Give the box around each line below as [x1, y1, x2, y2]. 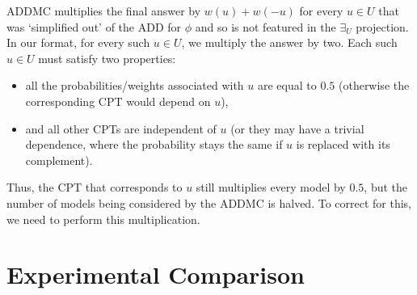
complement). [25, 151, 93, 168]
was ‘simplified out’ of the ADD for [6, 18, 182, 35]
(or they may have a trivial [230, 120, 364, 137]
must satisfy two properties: [38, 49, 176, 66]
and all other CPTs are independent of [25, 120, 217, 137]
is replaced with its [296, 136, 390, 153]
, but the [364, 179, 408, 196]
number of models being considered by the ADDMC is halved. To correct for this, [6, 194, 412, 211]
